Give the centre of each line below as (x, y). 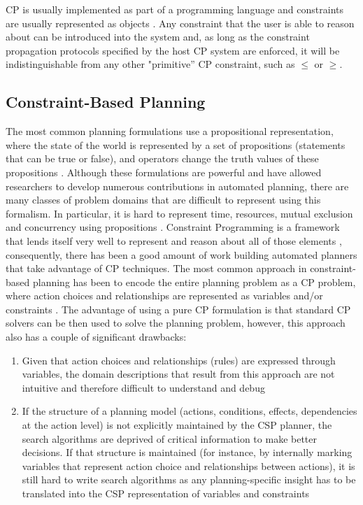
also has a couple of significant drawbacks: (96, 337)
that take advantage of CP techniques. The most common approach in (156, 268)
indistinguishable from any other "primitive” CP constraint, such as (150, 64)
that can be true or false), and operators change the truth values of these (162, 158)
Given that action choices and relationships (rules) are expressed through (179, 360)
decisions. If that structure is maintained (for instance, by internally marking (187, 452)
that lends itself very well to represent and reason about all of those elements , (174, 240)
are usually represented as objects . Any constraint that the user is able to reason (180, 23)
